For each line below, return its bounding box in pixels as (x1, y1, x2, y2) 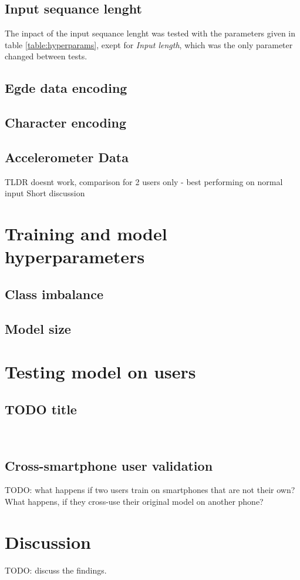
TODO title (5, 400, 77, 418)
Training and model (5, 222, 167, 246)
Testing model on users (5, 360, 196, 384)
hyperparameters (5, 244, 145, 269)
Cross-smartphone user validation (5, 456, 213, 474)
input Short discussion (5, 187, 85, 199)
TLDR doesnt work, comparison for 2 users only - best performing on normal (5, 175, 283, 187)
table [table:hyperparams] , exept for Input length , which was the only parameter (5, 38, 293, 51)
